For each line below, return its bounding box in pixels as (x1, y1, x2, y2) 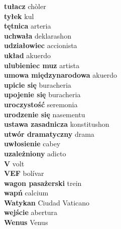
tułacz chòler (4, 1, 46, 11)
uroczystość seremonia (4, 99, 78, 109)
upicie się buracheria (4, 79, 71, 90)
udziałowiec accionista (4, 40, 77, 51)
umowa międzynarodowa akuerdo (4, 70, 117, 80)
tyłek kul (4, 11, 34, 21)
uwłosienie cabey (4, 138, 61, 149)
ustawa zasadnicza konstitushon (4, 119, 109, 129)
